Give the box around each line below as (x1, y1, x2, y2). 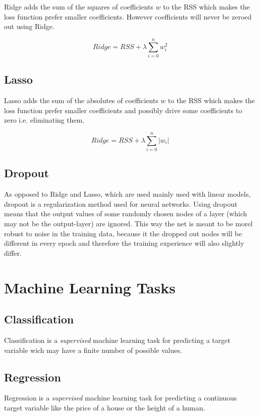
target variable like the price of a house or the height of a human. (4, 402, 205, 412)
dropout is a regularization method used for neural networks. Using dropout (4, 198, 237, 209)
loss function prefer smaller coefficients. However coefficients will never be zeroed (4, 11, 252, 22)
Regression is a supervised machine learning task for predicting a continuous (4, 392, 237, 403)
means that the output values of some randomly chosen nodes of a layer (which (4, 208, 247, 219)
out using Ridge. (4, 21, 55, 32)
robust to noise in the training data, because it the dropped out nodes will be (4, 228, 242, 238)
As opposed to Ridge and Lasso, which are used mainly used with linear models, (4, 189, 251, 199)
